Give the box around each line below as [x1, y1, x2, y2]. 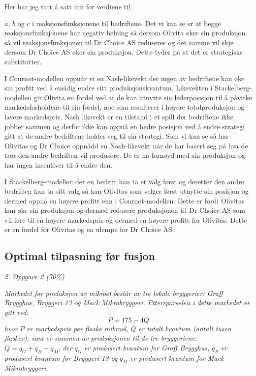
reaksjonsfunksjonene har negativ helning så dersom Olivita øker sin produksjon [4, 28, 246, 38]
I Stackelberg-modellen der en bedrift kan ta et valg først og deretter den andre [4, 176, 244, 186]
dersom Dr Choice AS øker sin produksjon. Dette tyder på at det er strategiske [4, 47, 243, 57]
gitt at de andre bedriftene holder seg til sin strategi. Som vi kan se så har [4, 131, 229, 141]
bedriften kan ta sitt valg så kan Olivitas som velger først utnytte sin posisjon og [4, 186, 249, 196]
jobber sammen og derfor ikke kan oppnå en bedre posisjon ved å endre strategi [4, 121, 245, 131]
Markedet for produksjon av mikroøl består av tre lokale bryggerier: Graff [4, 288, 223, 298]
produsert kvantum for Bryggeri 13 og [4, 352, 118, 363]
